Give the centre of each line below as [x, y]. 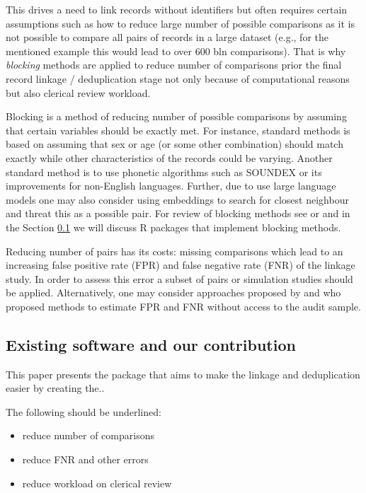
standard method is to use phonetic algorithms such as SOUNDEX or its [164, 172]
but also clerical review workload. [78, 92]
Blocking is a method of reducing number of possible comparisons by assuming [176, 116]
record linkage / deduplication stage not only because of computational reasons [178, 78]
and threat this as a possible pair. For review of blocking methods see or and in [178, 213]
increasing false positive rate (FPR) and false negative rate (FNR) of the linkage [181, 265]
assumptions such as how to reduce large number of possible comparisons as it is [180, 23]
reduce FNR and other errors [85, 459]
